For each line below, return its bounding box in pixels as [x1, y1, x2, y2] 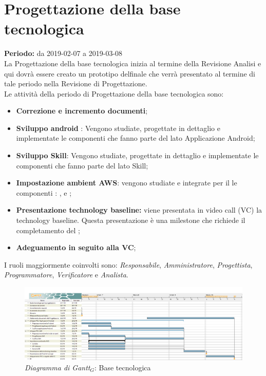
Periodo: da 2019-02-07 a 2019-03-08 [4, 48, 123, 59]
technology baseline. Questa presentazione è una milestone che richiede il [16, 215, 245, 225]
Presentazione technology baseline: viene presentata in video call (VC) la [16, 204, 262, 215]
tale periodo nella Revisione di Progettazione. [4, 78, 147, 89]
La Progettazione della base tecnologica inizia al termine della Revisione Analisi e [4, 58, 261, 68]
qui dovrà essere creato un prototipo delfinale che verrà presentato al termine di [4, 68, 255, 79]
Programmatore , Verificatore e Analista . [4, 269, 128, 280]
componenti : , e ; [16, 187, 72, 198]
